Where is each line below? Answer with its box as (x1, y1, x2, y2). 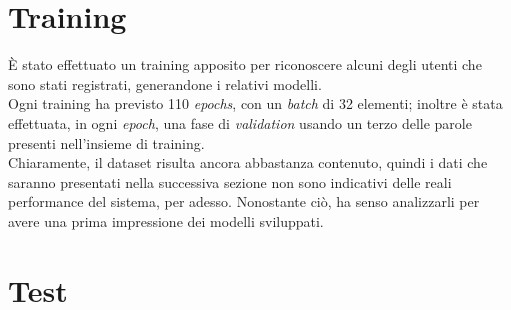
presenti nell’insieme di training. (8, 132, 205, 153)
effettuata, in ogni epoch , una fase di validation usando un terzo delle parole (8, 112, 472, 133)
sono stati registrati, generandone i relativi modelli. (8, 73, 322, 94)
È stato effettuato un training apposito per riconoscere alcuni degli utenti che (8, 54, 482, 75)
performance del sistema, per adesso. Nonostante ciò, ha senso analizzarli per (8, 191, 480, 212)
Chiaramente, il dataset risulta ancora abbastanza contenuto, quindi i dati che (8, 152, 488, 173)
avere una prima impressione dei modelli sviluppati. (8, 210, 324, 231)
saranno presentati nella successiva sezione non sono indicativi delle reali (8, 171, 452, 192)
